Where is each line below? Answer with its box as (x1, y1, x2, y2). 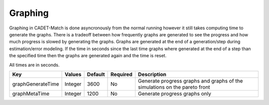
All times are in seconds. (9, 62, 60, 68)
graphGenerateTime (12, 80, 59, 87)
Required (110, 71, 133, 78)
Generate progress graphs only (137, 90, 211, 97)
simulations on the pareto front (137, 84, 210, 91)
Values (65, 71, 82, 78)
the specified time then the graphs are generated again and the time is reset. (9, 53, 167, 59)
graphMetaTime (12, 90, 50, 97)
